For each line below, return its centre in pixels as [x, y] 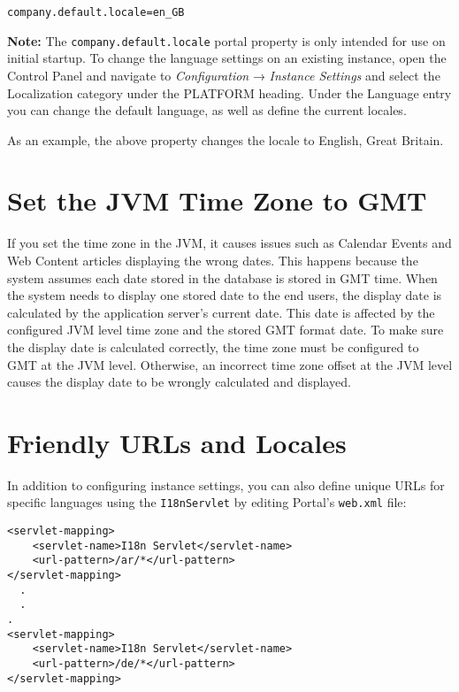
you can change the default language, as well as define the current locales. [207, 110]
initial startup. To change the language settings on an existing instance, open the [227, 58]
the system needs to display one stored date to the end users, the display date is [225, 295]
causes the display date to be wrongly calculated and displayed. [179, 382]
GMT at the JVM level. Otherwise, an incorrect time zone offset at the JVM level [230, 364]
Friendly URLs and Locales [177, 442]
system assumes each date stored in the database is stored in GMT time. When [222, 277]
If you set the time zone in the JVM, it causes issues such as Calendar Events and [229, 243]
